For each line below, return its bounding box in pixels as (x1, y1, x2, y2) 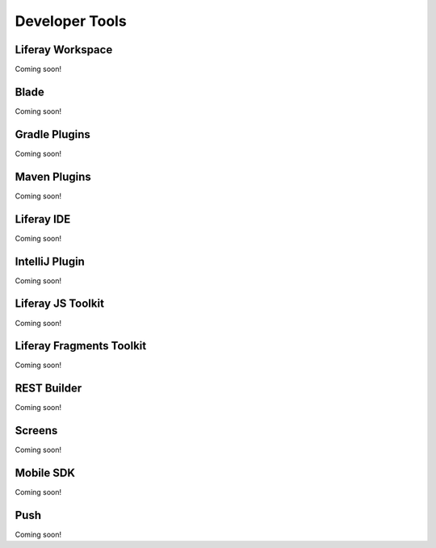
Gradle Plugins (15, 128, 90, 141)
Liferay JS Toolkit (15, 297, 105, 311)
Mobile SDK (15, 466, 76, 480)
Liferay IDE (15, 212, 71, 226)
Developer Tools (15, 12, 127, 30)
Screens (15, 424, 58, 437)
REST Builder (15, 382, 82, 395)
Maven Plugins (15, 169, 92, 183)
